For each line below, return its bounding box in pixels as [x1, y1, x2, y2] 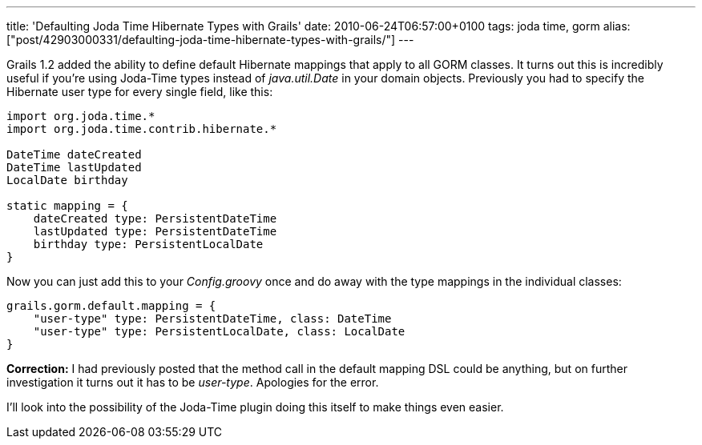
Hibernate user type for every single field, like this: [6, 85, 273, 98]
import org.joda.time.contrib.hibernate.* [6, 122, 277, 135]
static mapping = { [6, 199, 128, 212]
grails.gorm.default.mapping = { [6, 299, 216, 312]
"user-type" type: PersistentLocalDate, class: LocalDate [33, 325, 405, 338]
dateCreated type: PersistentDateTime [33, 212, 277, 225]
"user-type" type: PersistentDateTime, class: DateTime [33, 312, 392, 325]
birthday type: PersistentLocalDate [33, 238, 264, 251]
